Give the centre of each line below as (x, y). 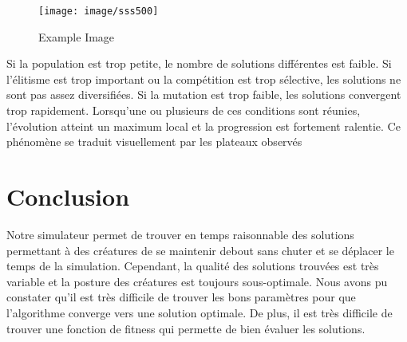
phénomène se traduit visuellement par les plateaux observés (154, 142)
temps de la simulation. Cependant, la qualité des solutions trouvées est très (193, 266)
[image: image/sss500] (99, 11)
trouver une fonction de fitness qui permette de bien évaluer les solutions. (186, 328)
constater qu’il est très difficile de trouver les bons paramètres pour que (181, 297)
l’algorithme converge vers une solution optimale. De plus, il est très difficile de (200, 312)
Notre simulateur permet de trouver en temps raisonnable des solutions (180, 234)
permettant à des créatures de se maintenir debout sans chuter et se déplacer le (200, 250)
